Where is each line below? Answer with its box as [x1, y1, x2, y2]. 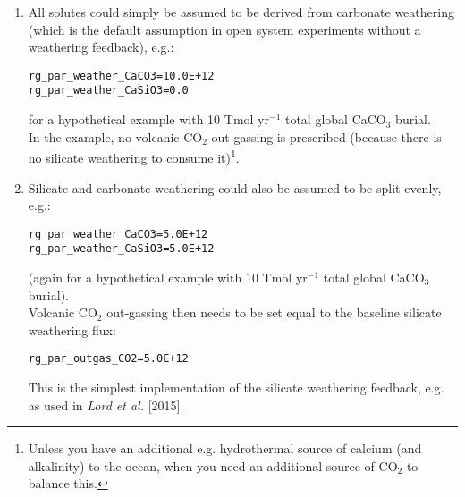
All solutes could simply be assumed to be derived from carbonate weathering [28, 3, 454, 21]
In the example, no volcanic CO [28, 127, 203, 146]
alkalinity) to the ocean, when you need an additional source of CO [28, 456, 398, 475]
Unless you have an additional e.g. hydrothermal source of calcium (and [28, 439, 422, 458]
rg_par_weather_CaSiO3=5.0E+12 [28, 242, 215, 256]
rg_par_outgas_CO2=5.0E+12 [28, 352, 189, 366]
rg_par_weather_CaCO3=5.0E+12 [28, 227, 208, 240]
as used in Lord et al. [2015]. [28, 395, 184, 414]
